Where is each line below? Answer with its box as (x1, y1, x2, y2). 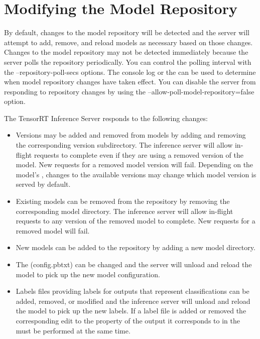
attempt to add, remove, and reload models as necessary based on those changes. (4, 37, 253, 47)
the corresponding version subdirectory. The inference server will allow (16, 140, 233, 150)
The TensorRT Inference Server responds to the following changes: (4, 112, 208, 123)
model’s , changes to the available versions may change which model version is (16, 169, 256, 179)
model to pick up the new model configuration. (16, 269, 160, 279)
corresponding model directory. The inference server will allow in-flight (16, 205, 233, 216)
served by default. (16, 179, 71, 189)
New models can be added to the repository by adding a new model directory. (16, 242, 255, 253)
